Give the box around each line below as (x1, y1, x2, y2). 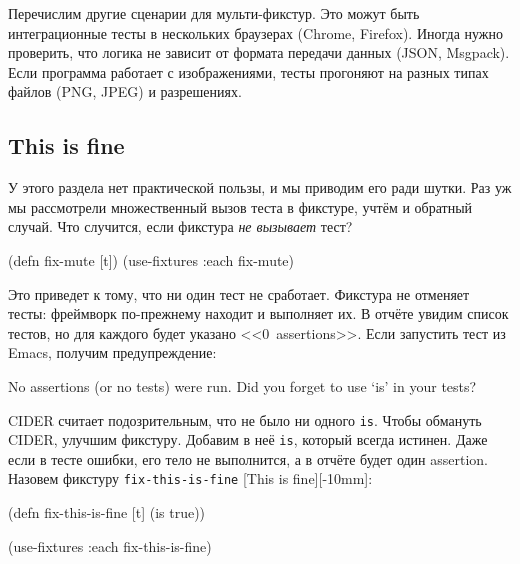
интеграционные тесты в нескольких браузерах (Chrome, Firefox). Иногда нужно (8, 22, 504, 43)
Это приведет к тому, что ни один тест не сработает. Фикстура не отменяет (8, 283, 470, 304)
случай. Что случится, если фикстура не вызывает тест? (8, 216, 353, 237)
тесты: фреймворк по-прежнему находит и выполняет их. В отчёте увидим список (8, 303, 509, 324)
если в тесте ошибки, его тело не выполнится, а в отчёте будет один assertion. (8, 448, 489, 469)
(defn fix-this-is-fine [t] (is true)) (8, 502, 206, 523)
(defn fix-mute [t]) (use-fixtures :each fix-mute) (8, 249, 295, 270)
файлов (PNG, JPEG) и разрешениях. (8, 81, 242, 102)
